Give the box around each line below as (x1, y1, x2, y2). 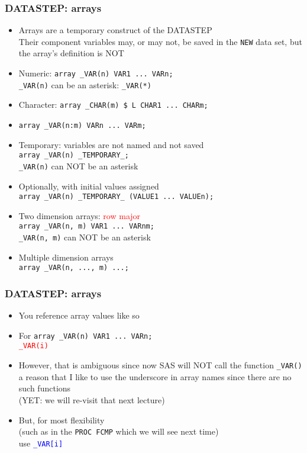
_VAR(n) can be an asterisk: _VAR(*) (18, 78, 151, 91)
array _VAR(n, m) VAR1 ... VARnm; (18, 222, 154, 231)
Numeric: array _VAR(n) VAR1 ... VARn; (18, 67, 173, 79)
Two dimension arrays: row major (18, 209, 141, 221)
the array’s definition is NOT (18, 47, 124, 59)
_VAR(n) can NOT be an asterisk (18, 159, 138, 172)
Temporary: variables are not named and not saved (18, 138, 204, 150)
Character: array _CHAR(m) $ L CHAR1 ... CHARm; (18, 98, 208, 111)
